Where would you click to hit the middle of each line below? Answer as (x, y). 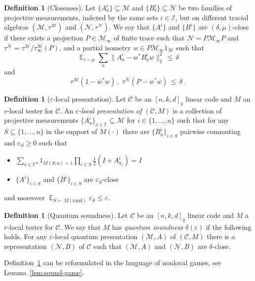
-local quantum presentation (95, 236)
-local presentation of (110, 110)
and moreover (24, 197)
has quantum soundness (147, 227)
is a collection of (197, 110)
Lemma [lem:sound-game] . (44, 272)
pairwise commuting (210, 131)
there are (136, 131)
